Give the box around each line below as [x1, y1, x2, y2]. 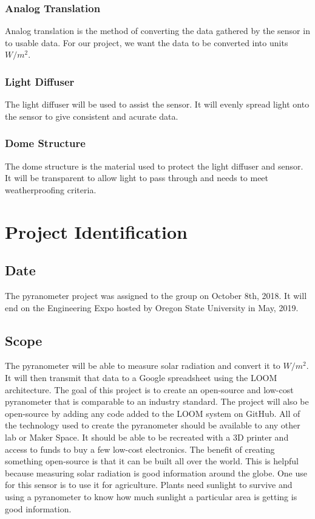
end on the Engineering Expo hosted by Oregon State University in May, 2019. [5, 301, 299, 314]
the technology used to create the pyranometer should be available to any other [5, 419, 300, 431]
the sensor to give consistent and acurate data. [5, 109, 178, 122]
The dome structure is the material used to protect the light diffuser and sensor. [5, 159, 303, 172]
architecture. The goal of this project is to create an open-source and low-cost [5, 383, 294, 396]
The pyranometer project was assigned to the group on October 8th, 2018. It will [5, 289, 307, 301]
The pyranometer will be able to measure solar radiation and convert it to [5, 359, 280, 372]
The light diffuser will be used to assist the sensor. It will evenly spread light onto [5, 98, 310, 111]
